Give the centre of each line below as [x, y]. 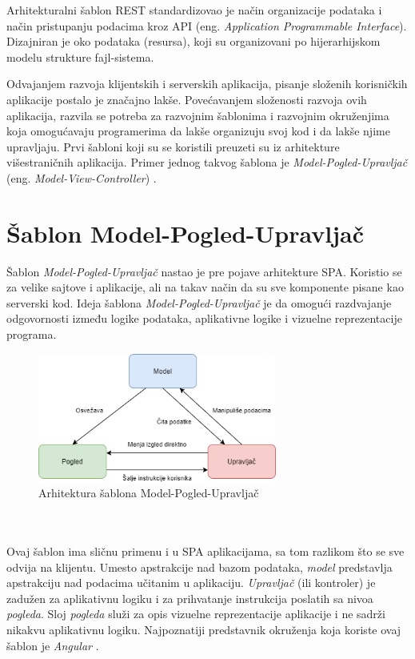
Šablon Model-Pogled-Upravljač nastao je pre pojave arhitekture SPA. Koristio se [204, 271]
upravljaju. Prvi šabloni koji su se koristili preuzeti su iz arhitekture [173, 146]
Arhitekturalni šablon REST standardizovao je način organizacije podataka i [194, 10]
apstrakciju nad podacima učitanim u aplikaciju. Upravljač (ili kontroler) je [191, 583]
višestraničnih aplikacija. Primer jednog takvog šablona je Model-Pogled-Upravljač [207, 162]
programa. [32, 334]
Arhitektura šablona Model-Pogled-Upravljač [149, 493]
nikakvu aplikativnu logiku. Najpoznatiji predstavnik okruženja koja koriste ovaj [204, 629]
